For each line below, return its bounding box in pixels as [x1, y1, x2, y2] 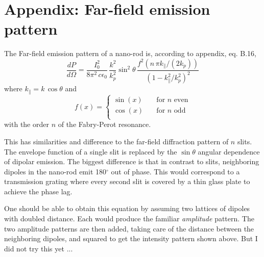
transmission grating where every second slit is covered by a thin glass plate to [4, 176, 250, 187]
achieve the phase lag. [4, 186, 73, 196]
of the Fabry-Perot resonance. [58, 119, 151, 130]
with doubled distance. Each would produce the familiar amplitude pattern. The [4, 213, 254, 224]
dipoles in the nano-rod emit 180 [4, 166, 107, 176]
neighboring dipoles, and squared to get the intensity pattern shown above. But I [4, 233, 258, 244]
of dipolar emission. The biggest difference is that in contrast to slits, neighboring [4, 156, 259, 167]
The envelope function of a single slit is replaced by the [4, 146, 177, 157]
